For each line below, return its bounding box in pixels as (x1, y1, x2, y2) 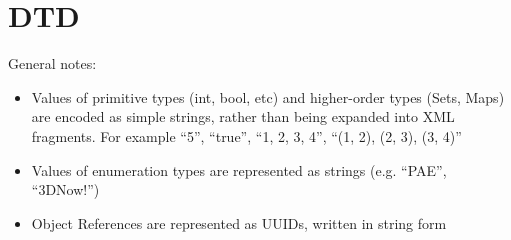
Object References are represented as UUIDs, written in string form (31, 212, 447, 233)
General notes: (8, 53, 97, 74)
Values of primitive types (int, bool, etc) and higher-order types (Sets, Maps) (31, 86, 505, 107)
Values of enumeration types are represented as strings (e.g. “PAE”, (31, 159, 447, 180)
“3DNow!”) (31, 179, 100, 200)
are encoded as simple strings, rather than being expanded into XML (31, 106, 455, 127)
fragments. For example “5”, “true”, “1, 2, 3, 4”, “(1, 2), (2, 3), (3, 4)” (31, 125, 462, 146)
